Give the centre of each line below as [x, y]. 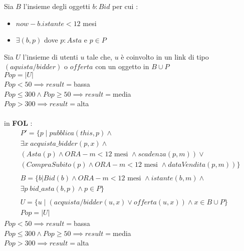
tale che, [99, 56]
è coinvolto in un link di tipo [165, 56]
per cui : [125, 6]
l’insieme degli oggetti [57, 6]
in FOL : [18, 123]
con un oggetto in [122, 66]
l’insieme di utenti [50, 56]
